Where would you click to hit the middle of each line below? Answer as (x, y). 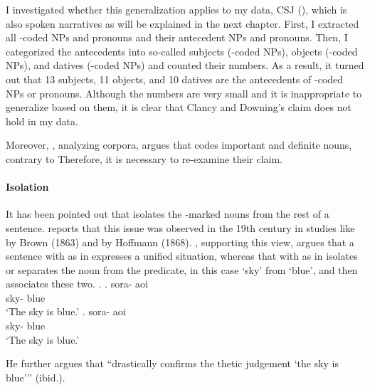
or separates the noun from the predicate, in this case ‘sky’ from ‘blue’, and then (182, 269)
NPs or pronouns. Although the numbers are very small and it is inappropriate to (184, 93)
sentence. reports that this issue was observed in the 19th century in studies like (180, 227)
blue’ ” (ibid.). (36, 377)
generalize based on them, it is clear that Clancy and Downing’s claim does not (179, 107)
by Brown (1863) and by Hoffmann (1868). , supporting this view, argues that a (180, 242)
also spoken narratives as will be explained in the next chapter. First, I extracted (183, 23)
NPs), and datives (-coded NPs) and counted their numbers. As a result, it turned (185, 65)
